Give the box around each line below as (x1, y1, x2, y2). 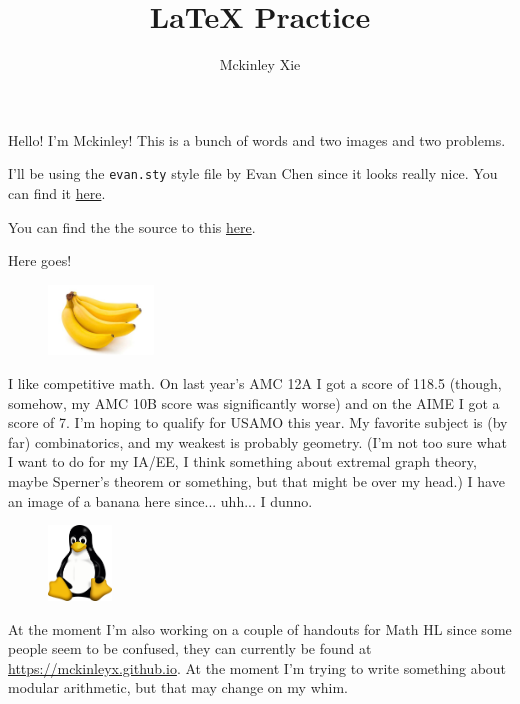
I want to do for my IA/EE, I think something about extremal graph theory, (8, 451, 477, 472)
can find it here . (8, 182, 106, 203)
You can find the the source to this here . (8, 216, 256, 237)
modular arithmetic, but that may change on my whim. (8, 677, 348, 698)
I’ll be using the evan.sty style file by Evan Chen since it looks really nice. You (8, 163, 498, 184)
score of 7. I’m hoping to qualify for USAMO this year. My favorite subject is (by (8, 412, 508, 433)
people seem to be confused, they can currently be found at (8, 638, 372, 659)
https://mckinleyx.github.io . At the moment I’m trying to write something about (8, 657, 507, 678)
